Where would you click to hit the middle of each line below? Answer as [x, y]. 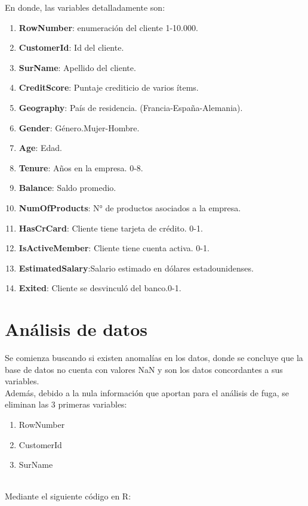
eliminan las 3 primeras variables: [66, 404]
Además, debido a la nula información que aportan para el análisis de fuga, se [147, 392]
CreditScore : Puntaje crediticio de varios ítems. [109, 87]
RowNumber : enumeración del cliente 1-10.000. [108, 27]
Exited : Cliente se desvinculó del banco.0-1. [100, 288]
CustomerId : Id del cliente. [71, 47]
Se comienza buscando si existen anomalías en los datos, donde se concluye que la [154, 358]
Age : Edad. [40, 148]
